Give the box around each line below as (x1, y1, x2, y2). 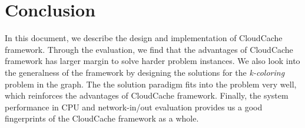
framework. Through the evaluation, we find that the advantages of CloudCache (5, 43, 293, 55)
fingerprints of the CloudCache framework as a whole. (5, 112, 199, 124)
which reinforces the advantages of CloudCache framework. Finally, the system (5, 89, 289, 102)
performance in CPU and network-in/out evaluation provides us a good (5, 100, 263, 113)
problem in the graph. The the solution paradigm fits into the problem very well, (5, 78, 297, 90)
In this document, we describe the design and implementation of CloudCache (5, 32, 283, 44)
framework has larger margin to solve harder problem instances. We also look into (5, 55, 300, 67)
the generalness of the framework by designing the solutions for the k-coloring (5, 66, 285, 78)
